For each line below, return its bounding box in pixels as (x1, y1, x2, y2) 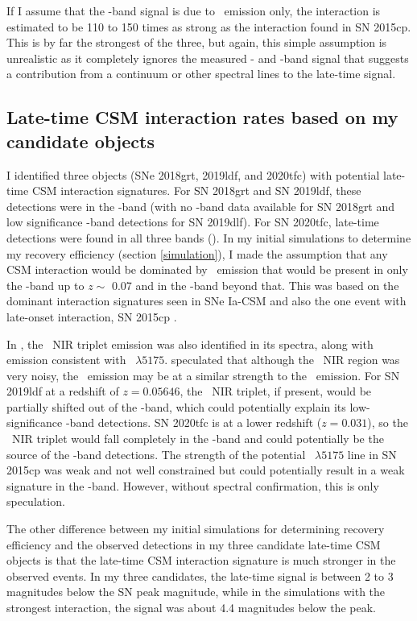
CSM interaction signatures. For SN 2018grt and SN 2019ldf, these (31, 182, 361, 199)
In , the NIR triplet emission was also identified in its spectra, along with (6, 335, 374, 352)
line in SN (347, 445, 397, 462)
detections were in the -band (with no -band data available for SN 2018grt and (6, 197, 395, 214)
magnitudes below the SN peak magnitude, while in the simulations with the (6, 583, 386, 600)
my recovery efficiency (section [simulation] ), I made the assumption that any (6, 245, 388, 262)
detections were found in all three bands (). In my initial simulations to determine (6, 229, 411, 246)
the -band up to (6, 276, 85, 293)
